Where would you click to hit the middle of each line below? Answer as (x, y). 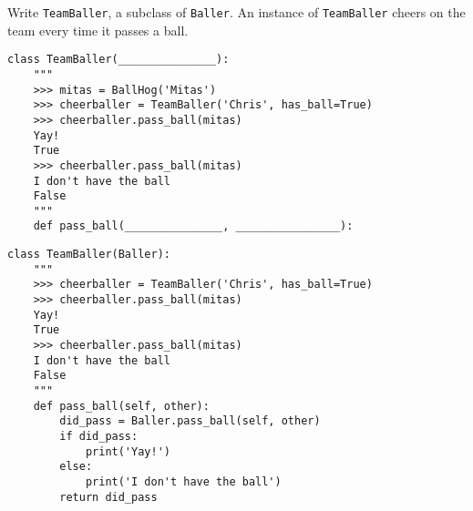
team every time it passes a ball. (98, 30)
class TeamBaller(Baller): (89, 255)
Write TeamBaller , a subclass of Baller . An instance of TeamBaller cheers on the (236, 12)
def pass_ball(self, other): (121, 406)
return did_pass (108, 497)
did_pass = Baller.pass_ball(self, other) (190, 421)
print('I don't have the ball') (183, 481)
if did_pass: (99, 436)
